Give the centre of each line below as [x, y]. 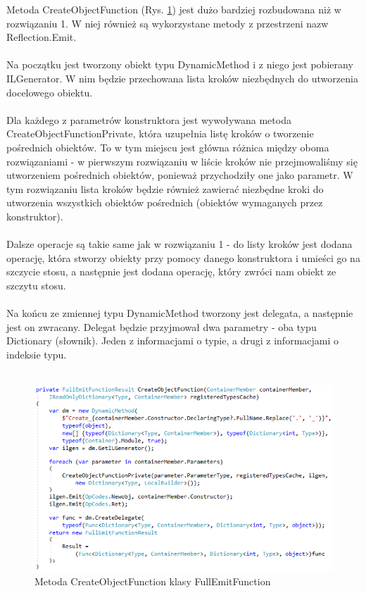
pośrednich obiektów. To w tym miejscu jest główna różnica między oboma [168, 147]
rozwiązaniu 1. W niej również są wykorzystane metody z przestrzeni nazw [168, 23]
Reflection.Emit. [42, 37]
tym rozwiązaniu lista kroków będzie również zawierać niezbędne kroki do [165, 188]
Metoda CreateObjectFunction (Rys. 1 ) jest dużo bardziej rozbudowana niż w [174, 9]
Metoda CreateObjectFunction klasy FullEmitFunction [153, 581]
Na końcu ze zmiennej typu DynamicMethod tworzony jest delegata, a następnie [180, 313]
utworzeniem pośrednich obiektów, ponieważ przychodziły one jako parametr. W [180, 175]
